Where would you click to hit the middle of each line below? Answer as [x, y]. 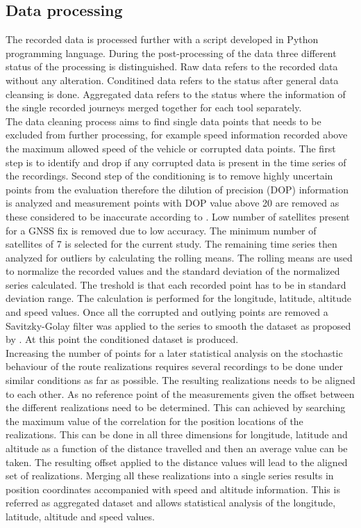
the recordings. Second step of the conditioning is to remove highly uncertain [169, 176]
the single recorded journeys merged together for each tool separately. [154, 107]
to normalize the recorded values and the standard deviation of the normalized [173, 271]
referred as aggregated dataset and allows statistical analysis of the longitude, [171, 503]
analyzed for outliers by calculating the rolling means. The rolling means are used [179, 257]
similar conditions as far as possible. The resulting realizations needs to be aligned [180, 380]
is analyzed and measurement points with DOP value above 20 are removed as [173, 203]
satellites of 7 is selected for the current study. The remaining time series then [171, 244]
